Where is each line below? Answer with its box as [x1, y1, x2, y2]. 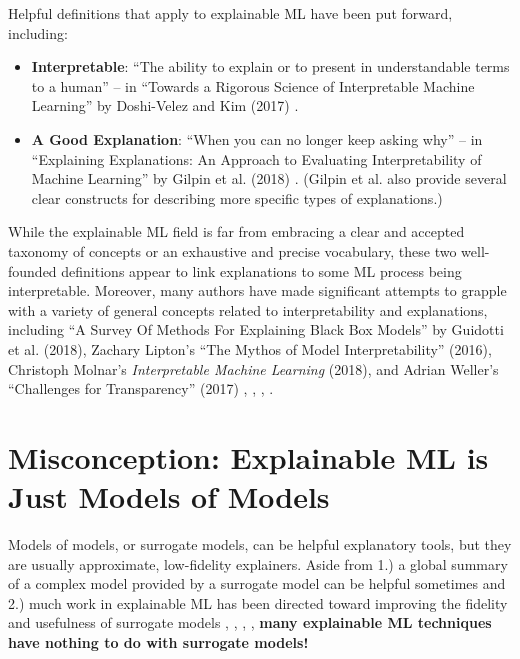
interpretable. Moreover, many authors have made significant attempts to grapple [8, 280, 507, 301]
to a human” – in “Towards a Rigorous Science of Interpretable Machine [31, 75, 475, 96]
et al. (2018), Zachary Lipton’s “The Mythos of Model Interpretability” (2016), [8, 338, 492, 359]
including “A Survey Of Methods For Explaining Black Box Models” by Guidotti [8, 319, 504, 340]
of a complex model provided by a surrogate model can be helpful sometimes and [8, 573, 506, 594]
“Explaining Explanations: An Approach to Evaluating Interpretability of [31, 148, 482, 169]
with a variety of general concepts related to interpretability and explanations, [8, 299, 488, 320]
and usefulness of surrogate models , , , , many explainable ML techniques [8, 612, 492, 633]
